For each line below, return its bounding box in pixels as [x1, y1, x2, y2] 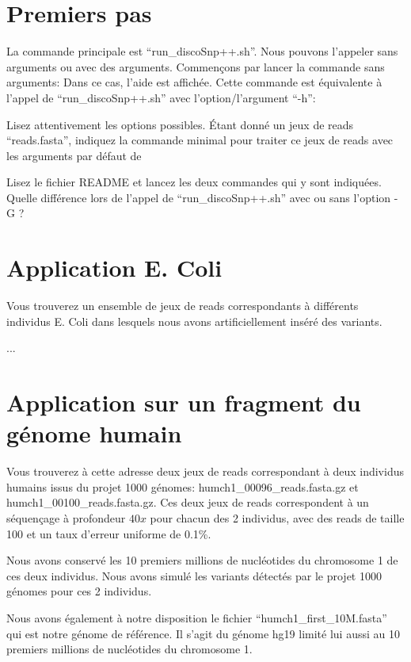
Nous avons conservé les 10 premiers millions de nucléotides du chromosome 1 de [6, 552, 398, 568]
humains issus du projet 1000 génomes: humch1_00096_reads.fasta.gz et [6, 478, 359, 495]
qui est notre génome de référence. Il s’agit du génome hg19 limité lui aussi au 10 [6, 625, 400, 641]
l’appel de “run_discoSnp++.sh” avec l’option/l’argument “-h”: [6, 89, 316, 105]
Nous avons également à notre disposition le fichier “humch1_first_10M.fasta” [6, 610, 387, 626]
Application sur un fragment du [6, 386, 361, 419]
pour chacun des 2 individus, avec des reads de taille [150, 510, 405, 526]
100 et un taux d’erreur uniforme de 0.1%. [6, 525, 211, 541]
